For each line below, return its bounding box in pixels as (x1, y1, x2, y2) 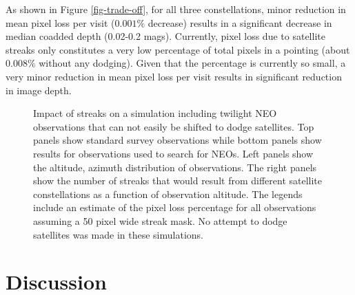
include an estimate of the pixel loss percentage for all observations (33, 200, 316, 215)
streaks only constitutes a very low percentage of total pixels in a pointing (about (6, 42, 350, 56)
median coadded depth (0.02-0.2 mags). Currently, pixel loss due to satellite (6, 29, 325, 43)
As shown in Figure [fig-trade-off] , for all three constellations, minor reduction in (6, 2, 346, 16)
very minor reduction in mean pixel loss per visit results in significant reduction (6, 69, 342, 83)
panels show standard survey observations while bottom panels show (33, 133, 322, 147)
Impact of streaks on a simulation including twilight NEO (33, 106, 277, 120)
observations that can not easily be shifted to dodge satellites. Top (33, 119, 314, 133)
